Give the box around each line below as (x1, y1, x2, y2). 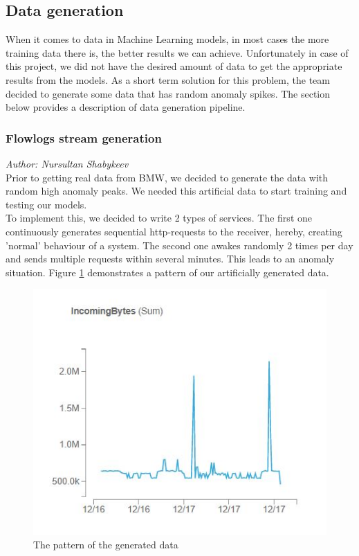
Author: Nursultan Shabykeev (6, 156, 129, 170)
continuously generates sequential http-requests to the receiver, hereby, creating (6, 224, 342, 238)
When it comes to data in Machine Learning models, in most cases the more (6, 32, 329, 46)
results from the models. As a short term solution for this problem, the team (6, 72, 330, 87)
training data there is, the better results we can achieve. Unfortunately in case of (6, 45, 349, 60)
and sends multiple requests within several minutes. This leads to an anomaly (6, 251, 335, 266)
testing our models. (6, 197, 87, 211)
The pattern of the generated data (33, 537, 178, 552)
